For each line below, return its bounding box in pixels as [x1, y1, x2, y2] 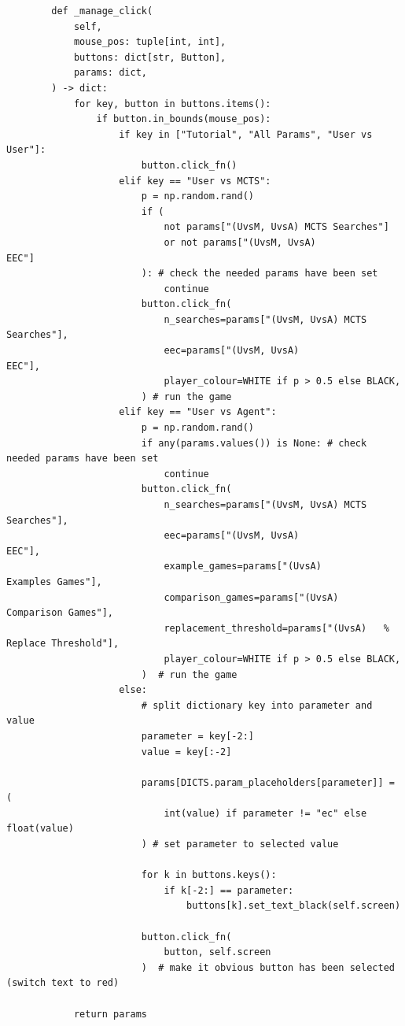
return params [73, 1008, 147, 1020]
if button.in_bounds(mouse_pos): [96, 113, 271, 125]
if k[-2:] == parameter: [164, 884, 294, 896]
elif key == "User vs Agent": [119, 406, 277, 418]
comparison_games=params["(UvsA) [164, 591, 339, 603]
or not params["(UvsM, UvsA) [164, 236, 316, 248]
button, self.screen [164, 946, 271, 958]
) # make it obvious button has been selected [141, 961, 395, 973]
